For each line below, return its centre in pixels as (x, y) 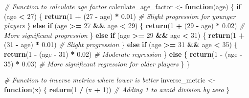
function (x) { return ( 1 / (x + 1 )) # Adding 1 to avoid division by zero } (117, 89)
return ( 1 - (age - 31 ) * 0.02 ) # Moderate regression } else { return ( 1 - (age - (123, 54)
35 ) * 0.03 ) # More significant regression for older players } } (97, 63)
